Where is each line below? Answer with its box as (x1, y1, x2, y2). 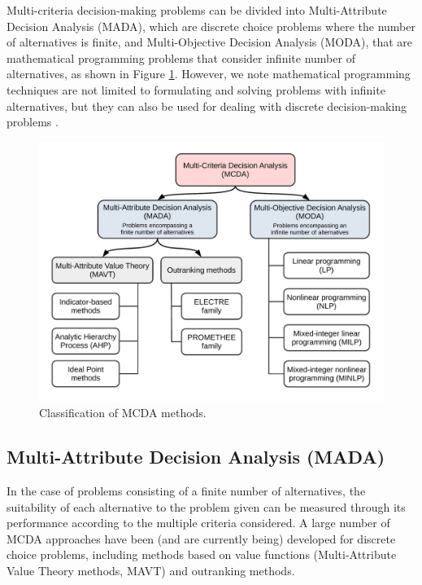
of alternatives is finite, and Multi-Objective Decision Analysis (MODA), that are (7, 33, 413, 51)
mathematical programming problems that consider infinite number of (7, 49, 355, 66)
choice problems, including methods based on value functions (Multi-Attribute (7, 546, 397, 563)
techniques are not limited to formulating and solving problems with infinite (7, 81, 385, 98)
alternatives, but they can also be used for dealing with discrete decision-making (7, 97, 407, 114)
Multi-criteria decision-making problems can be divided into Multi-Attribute (7, 2, 387, 18)
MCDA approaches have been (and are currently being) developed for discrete (7, 530, 396, 547)
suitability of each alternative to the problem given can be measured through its (7, 498, 406, 515)
